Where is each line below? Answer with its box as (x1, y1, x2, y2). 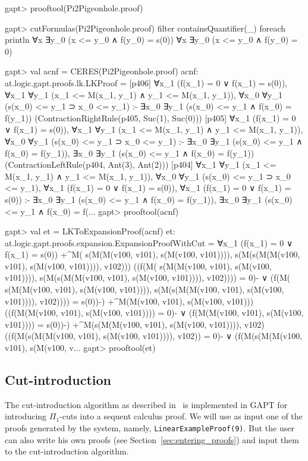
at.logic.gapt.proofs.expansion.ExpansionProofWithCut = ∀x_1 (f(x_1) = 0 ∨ (5, 236, 293, 249)
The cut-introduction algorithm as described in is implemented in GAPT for (5, 398, 288, 410)
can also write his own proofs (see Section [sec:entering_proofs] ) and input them (5, 433, 299, 446)
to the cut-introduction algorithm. (5, 445, 129, 457)
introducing (5, 410, 47, 422)
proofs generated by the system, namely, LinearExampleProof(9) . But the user (5, 422, 294, 434)
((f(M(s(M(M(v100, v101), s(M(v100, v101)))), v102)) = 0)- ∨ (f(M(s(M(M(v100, (5, 330, 303, 342)
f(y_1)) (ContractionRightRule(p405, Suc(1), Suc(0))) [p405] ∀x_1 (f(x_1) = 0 (5, 111, 296, 124)
